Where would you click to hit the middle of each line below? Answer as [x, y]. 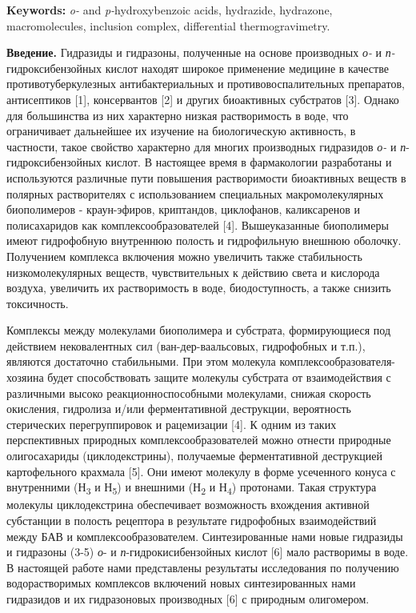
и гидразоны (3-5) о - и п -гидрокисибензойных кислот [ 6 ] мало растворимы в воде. [208, 552]
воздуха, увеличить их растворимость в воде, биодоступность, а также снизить [199, 288]
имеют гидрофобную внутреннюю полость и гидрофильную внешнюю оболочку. [204, 240]
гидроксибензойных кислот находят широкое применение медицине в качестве [198, 68]
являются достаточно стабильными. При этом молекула [141, 361]
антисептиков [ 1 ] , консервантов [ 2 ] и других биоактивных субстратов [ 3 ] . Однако [203, 99]
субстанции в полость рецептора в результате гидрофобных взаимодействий [192, 520]
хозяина [25, 377]
